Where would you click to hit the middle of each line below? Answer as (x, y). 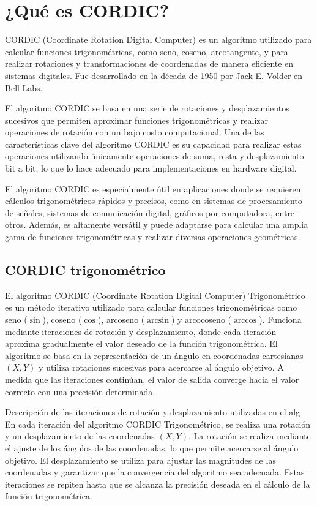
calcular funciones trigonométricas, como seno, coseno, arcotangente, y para (147, 51)
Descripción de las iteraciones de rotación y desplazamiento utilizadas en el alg (153, 412)
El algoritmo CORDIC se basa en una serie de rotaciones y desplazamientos (147, 108)
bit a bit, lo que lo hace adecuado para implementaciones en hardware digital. (151, 168)
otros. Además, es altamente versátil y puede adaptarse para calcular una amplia (157, 225)
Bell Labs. (24, 87)
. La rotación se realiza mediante (249, 436)
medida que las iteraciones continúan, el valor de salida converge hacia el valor (152, 379)
